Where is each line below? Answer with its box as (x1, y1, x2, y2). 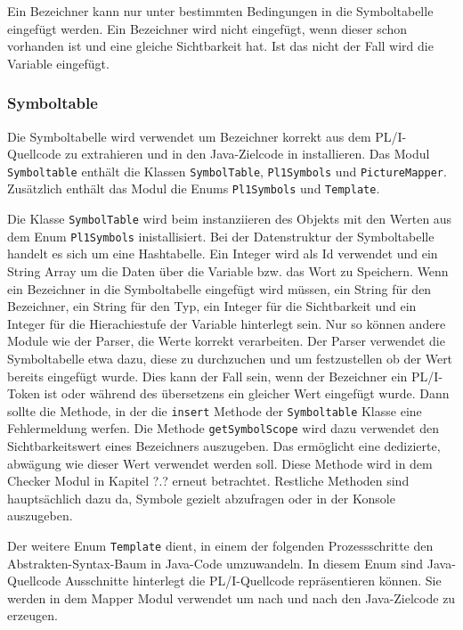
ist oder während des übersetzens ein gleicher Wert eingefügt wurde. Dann (44, 384, 450, 403)
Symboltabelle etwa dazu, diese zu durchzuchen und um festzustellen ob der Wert (7, 348, 453, 367)
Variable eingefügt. (7, 53, 110, 72)
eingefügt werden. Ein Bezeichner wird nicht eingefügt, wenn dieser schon (7, 19, 408, 37)
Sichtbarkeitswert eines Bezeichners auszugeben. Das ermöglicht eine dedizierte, (7, 437, 441, 455)
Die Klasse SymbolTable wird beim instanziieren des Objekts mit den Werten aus (7, 209, 452, 228)
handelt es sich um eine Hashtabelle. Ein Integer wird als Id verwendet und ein (7, 244, 438, 263)
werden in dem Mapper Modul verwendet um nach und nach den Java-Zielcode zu (7, 588, 456, 607)
